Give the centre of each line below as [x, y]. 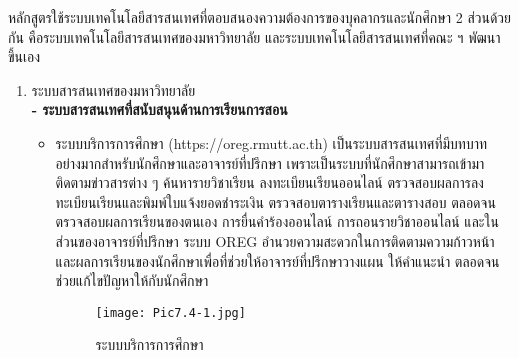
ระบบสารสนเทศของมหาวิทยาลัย [113, 89]
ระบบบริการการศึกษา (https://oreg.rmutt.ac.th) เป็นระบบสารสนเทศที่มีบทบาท [271, 142]
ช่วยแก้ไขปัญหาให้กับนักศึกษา [132, 280]
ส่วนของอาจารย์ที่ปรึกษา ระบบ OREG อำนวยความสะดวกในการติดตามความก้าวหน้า [275, 240]
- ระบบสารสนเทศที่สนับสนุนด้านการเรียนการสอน [159, 109]
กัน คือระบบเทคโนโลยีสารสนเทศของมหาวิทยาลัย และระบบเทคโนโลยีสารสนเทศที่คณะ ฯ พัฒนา [254, 36]
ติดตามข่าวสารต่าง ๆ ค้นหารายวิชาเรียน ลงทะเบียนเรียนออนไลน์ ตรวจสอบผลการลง [269, 182]
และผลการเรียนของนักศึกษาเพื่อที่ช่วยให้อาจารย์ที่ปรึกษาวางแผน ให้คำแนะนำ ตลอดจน [277, 260]
